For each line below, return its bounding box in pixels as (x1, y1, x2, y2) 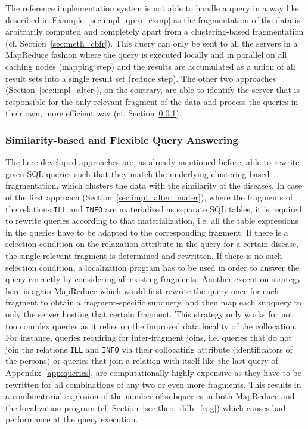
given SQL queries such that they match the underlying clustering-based (5, 167, 270, 180)
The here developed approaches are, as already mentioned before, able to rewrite (5, 156, 300, 168)
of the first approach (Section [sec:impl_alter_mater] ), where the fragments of (5, 190, 293, 203)
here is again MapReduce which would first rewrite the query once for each (5, 284, 279, 297)
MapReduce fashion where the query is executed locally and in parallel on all (5, 48, 287, 61)
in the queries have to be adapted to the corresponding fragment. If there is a (5, 226, 288, 238)
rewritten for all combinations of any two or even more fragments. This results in (5, 378, 301, 390)
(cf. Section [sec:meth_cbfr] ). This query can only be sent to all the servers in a (5, 36, 298, 49)
